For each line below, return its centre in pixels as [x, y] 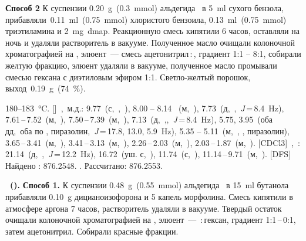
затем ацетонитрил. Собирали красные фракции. [92, 231]
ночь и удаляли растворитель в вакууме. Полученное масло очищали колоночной [150, 42]
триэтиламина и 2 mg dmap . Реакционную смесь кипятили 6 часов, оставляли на [152, 31]
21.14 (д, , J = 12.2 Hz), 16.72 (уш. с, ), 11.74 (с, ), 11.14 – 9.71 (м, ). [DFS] [148, 154]
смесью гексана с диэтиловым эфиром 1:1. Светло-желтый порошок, [128, 77]
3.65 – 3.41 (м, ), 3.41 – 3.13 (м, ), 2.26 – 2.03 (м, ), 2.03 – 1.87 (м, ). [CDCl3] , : [153, 142]
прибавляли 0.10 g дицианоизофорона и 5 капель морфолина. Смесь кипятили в [149, 196]
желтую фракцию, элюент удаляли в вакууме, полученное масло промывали [141, 65]
